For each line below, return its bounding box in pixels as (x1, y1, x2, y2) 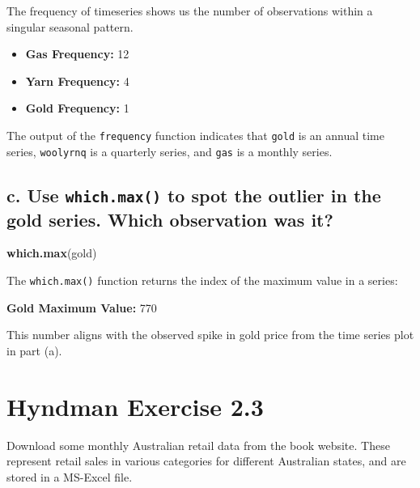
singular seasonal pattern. (6, 18, 134, 35)
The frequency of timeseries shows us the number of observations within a (6, 2, 373, 19)
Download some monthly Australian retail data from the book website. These (6, 436, 390, 453)
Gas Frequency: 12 (25, 45, 129, 62)
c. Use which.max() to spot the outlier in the (6, 182, 381, 207)
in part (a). (6, 342, 62, 359)
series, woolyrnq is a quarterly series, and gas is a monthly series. (6, 142, 333, 159)
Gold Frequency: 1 (25, 100, 129, 117)
